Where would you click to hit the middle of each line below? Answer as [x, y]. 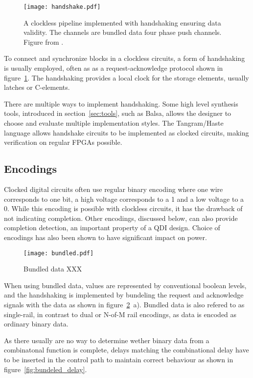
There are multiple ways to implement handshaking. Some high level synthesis [121, 103]
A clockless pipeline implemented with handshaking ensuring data [122, 22]
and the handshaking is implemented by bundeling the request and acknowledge [124, 295]
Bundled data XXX [53, 269]
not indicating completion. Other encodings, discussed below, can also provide [121, 218]
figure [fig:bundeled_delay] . [46, 369]
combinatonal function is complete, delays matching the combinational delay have [126, 350]
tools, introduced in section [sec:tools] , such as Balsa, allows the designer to [118, 113]
